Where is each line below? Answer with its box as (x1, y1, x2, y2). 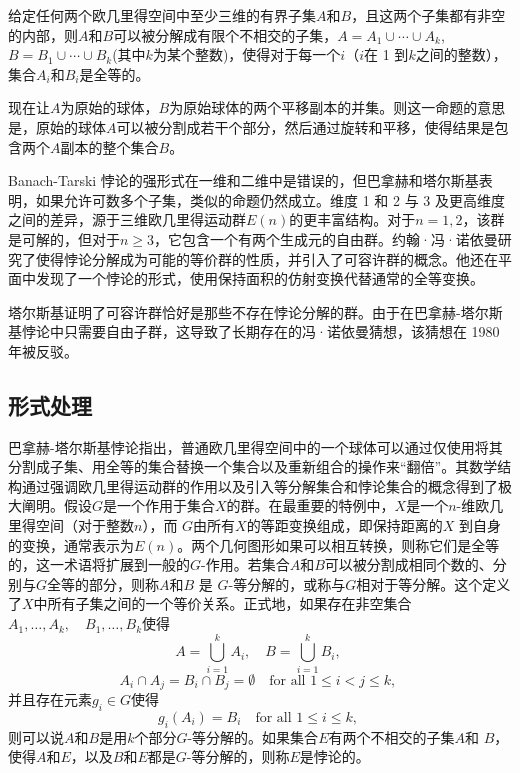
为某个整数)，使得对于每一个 (152, 44, 341, 65)
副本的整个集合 (60, 136, 159, 157)
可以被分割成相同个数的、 (324, 554, 493, 575)
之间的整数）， (415, 44, 507, 65)
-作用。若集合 (201, 554, 290, 575)
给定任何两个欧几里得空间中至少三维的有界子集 (8, 5, 316, 25)
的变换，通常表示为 (8, 534, 134, 555)
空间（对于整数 (35, 515, 134, 536)
